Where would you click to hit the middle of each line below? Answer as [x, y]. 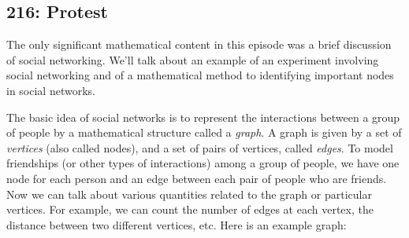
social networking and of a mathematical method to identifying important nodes [200, 75]
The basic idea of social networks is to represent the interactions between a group [203, 117]
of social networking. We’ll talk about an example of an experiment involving [193, 59]
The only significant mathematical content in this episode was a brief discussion [199, 44]
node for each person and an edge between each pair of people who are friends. [197, 178]
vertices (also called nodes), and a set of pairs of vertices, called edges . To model [200, 147]
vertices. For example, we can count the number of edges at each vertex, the [190, 209]
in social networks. [51, 90]
